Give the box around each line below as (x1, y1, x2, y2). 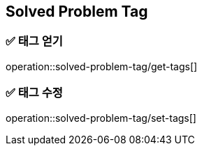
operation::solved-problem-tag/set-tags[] (6, 111, 196, 124)
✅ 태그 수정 (6, 86, 63, 100)
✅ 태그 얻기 (6, 34, 63, 49)
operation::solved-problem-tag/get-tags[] (6, 60, 198, 72)
